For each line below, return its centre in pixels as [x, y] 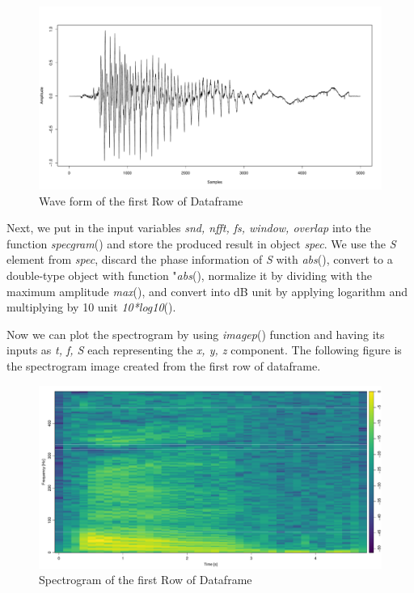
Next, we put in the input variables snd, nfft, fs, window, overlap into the [189, 228]
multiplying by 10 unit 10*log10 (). [91, 307]
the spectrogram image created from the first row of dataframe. [164, 366]
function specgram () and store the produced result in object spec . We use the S [201, 243]
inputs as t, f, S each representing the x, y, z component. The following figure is [204, 350]
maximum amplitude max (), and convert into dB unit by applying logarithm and [207, 291]
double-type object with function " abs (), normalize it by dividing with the [190, 275]
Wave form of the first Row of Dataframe [141, 200]
